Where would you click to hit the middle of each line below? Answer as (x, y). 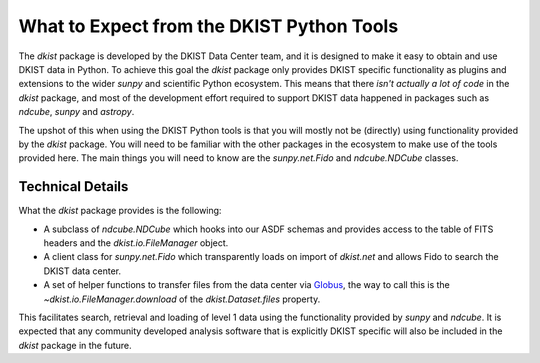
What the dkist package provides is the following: (120, 211)
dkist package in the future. (75, 345)
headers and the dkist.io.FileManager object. (136, 242)
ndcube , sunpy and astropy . (76, 112)
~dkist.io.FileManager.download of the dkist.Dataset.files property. (182, 299)
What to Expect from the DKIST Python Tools (208, 26)
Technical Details (73, 186)
